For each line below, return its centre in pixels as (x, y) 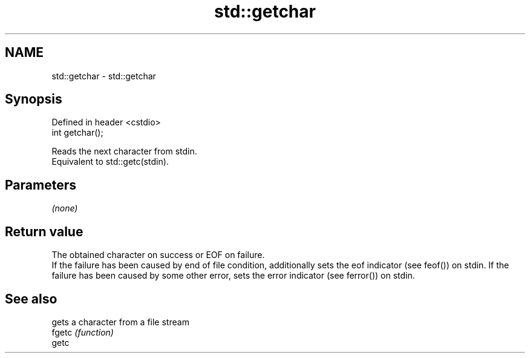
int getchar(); (77, 133)
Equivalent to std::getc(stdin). (110, 162)
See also (31, 299)
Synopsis (34, 99)
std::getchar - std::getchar (104, 76)
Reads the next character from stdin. (124, 151)
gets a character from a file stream (120, 322)
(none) (65, 208)
